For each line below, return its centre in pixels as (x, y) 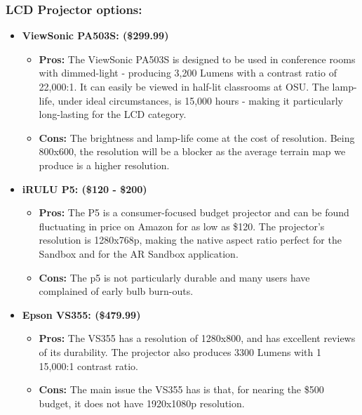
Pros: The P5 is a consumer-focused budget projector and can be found (194, 212)
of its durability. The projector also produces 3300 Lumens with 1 (180, 351)
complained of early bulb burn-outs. (116, 291)
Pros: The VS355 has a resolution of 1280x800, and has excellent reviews (197, 338)
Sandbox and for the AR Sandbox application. (139, 253)
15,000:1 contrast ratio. (88, 365)
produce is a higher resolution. (104, 165)
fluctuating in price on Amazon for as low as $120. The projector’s (182, 226)
